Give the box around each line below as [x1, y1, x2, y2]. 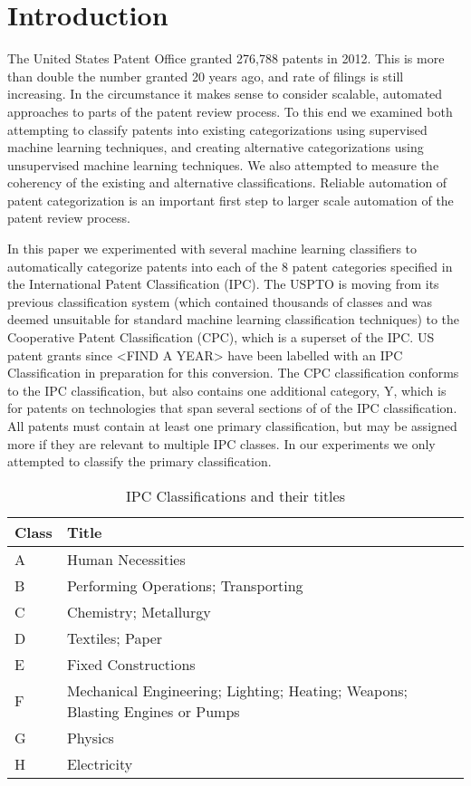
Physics [66, 726, 114, 748]
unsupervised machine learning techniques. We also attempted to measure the [7, 155, 439, 174]
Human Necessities [66, 548, 186, 570]
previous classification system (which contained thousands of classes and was [7, 292, 433, 311]
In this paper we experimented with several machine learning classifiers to [7, 239, 418, 258]
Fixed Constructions [66, 653, 196, 675]
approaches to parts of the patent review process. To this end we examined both [7, 101, 453, 120]
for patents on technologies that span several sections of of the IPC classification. [7, 398, 457, 417]
